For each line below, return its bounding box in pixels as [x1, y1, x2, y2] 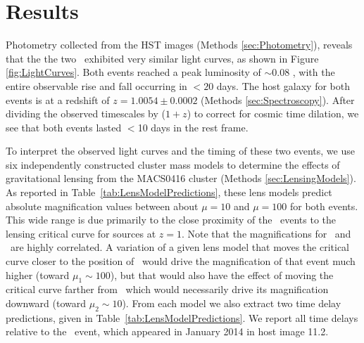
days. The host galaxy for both [216, 78, 351, 93]
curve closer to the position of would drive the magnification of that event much [6, 254, 356, 268]
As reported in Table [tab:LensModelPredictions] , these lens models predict [6, 185, 332, 200]
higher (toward [6, 267, 70, 282]
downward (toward [6, 296, 87, 311]
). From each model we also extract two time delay [122, 296, 341, 311]
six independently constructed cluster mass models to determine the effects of [6, 157, 340, 171]
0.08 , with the [272, 65, 335, 79]
